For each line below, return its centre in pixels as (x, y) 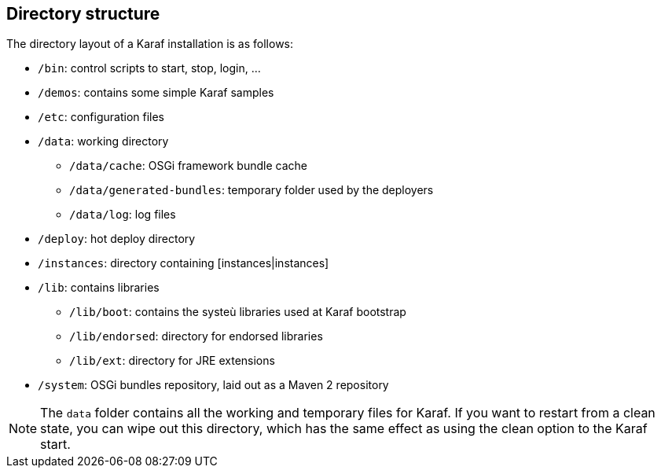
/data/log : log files (123, 215)
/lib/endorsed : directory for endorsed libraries (196, 336)
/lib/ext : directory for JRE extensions (172, 361)
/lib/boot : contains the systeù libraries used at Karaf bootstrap (238, 312)
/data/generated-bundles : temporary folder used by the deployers (252, 190)
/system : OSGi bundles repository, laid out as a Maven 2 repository (213, 385)
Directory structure (83, 14)
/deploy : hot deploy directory (117, 239)
